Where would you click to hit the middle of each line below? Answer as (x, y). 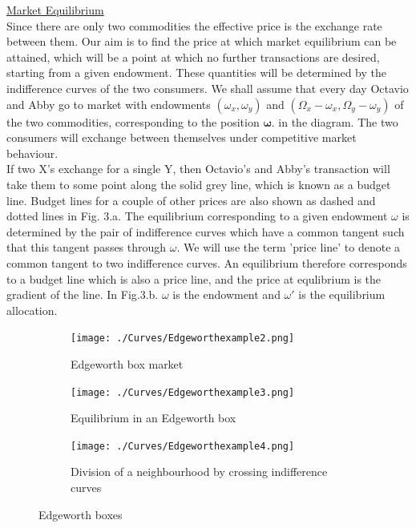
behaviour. (32, 153)
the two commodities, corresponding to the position (133, 121)
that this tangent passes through (87, 247)
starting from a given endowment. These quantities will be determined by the (196, 73)
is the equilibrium (342, 294)
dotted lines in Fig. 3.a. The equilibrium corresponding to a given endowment (197, 216)
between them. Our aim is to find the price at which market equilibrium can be (202, 41)
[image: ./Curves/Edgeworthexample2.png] (183, 339)
